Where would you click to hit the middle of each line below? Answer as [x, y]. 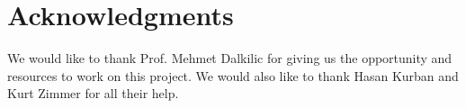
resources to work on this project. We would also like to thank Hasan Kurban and [233, 75]
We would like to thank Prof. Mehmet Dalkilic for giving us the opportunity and [230, 58]
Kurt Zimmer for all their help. [93, 93]
